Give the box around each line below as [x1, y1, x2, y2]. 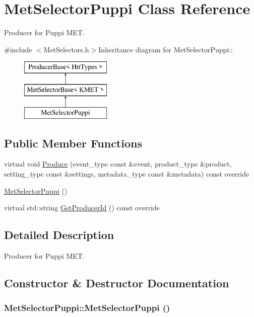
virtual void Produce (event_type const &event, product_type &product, [4, 158, 232, 169]
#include [4, 44, 32, 54]
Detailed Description [4, 227, 114, 243]
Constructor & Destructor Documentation [4, 275, 229, 291]
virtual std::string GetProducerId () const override [4, 202, 160, 213]
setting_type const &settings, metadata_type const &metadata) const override [4, 169, 249, 179]
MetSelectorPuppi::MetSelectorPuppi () [4, 301, 170, 314]
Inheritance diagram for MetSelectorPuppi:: [98, 44, 233, 54]
